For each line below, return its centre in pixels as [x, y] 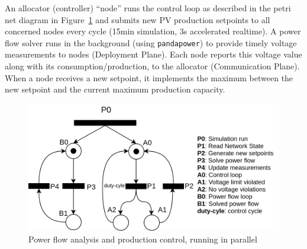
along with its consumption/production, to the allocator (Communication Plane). [152, 66]
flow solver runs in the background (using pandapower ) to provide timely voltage [151, 42]
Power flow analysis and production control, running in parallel [143, 239]
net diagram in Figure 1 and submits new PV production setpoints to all [138, 19]
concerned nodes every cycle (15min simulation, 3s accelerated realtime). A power [153, 31]
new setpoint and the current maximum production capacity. [115, 89]
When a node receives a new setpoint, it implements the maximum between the [149, 77]
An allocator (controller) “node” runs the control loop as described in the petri [148, 8]
